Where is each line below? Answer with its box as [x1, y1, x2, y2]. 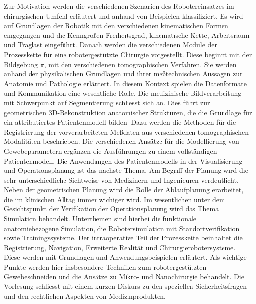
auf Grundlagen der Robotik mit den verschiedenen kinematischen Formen [4, 20, 228, 31]
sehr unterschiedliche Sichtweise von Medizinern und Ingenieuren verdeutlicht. [4, 174, 239, 185]
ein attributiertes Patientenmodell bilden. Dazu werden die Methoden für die [4, 117, 236, 127]
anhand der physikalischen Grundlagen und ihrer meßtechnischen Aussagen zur [4, 68, 243, 79]
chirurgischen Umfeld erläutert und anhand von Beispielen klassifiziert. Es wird [4, 10, 243, 21]
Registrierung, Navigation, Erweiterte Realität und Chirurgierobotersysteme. [4, 242, 236, 252]
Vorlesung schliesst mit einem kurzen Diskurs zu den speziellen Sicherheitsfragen [4, 281, 247, 291]
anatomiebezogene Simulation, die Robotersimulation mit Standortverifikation [4, 223, 240, 233]
